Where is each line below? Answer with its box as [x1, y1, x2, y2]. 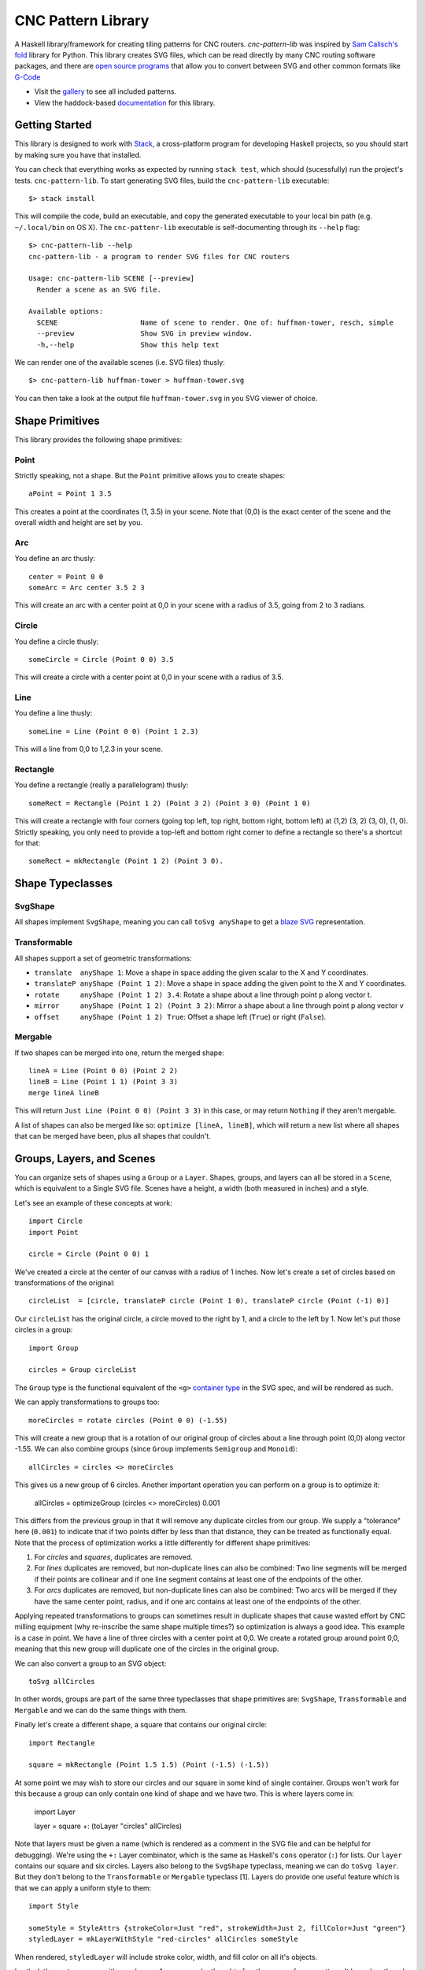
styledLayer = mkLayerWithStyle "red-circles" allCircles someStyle [28, 1935, 298, 1944]
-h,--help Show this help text [36, 340, 220, 349]
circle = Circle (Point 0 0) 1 [28, 1250, 150, 1258]
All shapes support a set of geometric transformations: [14, 953, 192, 963]
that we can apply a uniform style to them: [14, 1883, 152, 1893]
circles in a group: [14, 1325, 73, 1335]
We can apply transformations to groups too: [14, 1397, 161, 1407]
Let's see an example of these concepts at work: [14, 1198, 172, 1207]
